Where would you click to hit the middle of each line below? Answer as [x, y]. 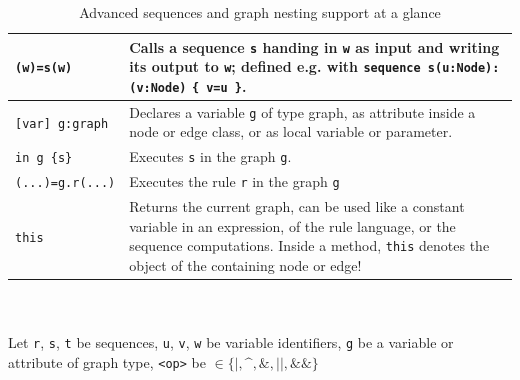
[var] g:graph [62, 123]
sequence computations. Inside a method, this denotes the [309, 245]
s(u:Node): [463, 68]
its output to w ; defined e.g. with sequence [275, 66]
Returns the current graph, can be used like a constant [297, 206]
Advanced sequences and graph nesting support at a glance [260, 12]
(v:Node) [158, 87]
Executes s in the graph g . [210, 156]
